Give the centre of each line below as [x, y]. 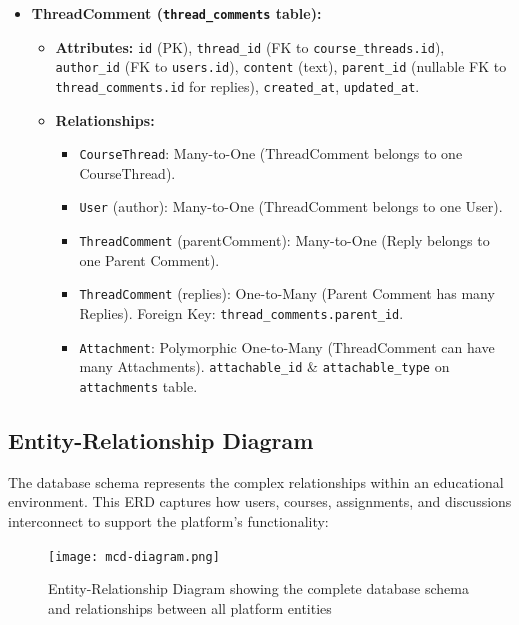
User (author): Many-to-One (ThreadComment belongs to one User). [291, 206]
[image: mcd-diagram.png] [134, 556]
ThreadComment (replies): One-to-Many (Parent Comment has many [287, 293]
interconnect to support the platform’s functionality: [168, 521]
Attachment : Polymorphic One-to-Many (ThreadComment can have [287, 346]
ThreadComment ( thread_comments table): [176, 13]
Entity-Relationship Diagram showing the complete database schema [258, 588]
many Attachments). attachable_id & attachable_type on [264, 366]
